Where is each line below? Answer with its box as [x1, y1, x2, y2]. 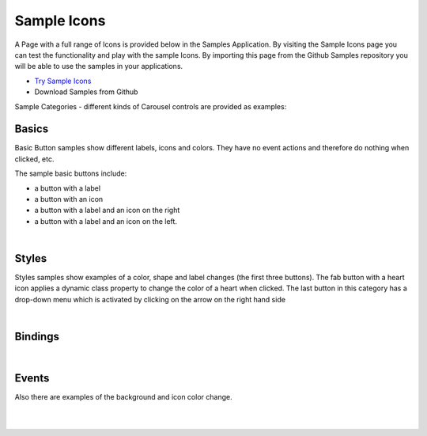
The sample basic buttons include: [14, 169, 127, 178]
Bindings [14, 330, 59, 343]
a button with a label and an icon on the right [34, 206, 180, 215]
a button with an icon [34, 194, 104, 203]
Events [14, 371, 50, 385]
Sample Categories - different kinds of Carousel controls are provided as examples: [14, 101, 287, 111]
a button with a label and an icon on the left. [34, 216, 178, 226]
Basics [14, 123, 49, 136]
